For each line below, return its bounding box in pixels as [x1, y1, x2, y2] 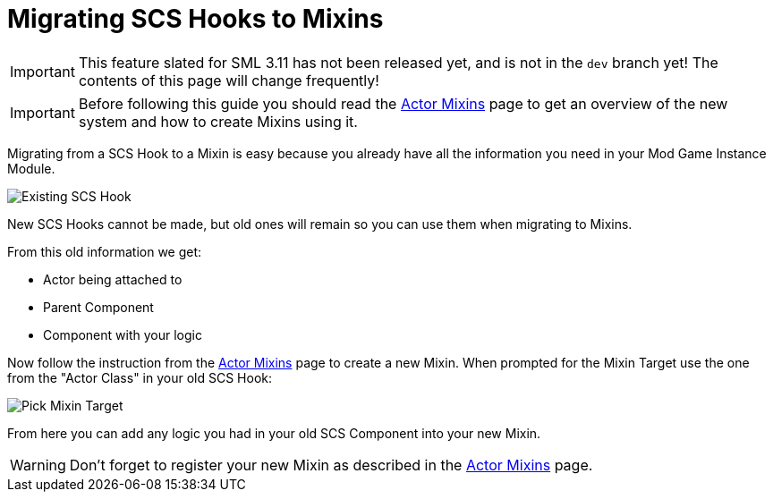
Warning [10, 455, 66, 474]
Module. [7, 160, 55, 176]
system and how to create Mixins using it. [78, 112, 358, 131]
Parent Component [43, 299, 154, 315]
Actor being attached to [43, 271, 183, 287]
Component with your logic [43, 326, 202, 343]
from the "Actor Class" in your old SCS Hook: [7, 369, 273, 385]
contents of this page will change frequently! [78, 71, 379, 89]
